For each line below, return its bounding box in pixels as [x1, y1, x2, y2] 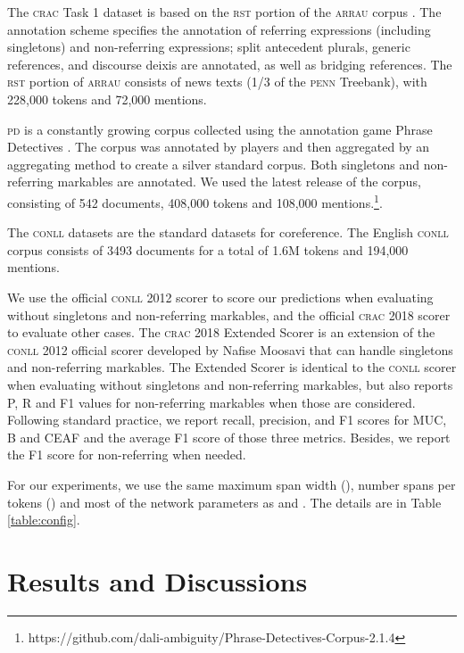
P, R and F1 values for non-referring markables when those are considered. [7, 393, 416, 411]
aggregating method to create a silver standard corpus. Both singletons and [7, 154, 419, 173]
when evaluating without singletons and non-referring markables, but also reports [7, 375, 453, 393]
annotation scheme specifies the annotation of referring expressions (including [7, 20, 431, 38]
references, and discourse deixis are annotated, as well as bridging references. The [7, 54, 452, 73]
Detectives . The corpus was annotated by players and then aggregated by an [7, 137, 430, 156]
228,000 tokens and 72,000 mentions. [7, 89, 207, 108]
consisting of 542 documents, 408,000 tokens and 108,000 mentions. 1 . [7, 190, 383, 211]
